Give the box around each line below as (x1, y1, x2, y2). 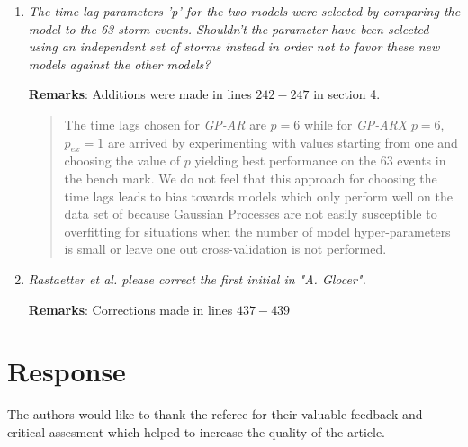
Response (7, 353, 126, 389)
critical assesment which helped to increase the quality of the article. (7, 422, 385, 441)
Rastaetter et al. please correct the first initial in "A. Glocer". (28, 269, 366, 288)
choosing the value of (64, 151, 181, 170)
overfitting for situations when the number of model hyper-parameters (64, 221, 451, 240)
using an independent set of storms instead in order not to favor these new (28, 37, 440, 56)
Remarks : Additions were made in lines (28, 85, 252, 103)
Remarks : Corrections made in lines (28, 299, 233, 318)
